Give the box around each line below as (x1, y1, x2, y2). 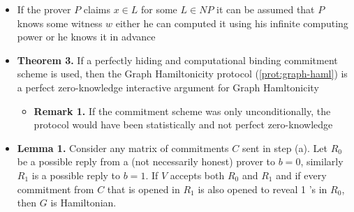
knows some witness (17, 15, 103, 30)
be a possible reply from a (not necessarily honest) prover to (17, 154, 276, 169)
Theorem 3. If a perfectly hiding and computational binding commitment (17, 52, 338, 67)
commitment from (17, 181, 94, 196)
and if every (276, 167, 327, 182)
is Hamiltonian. (50, 195, 117, 210)
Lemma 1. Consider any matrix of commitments (17, 140, 229, 155)
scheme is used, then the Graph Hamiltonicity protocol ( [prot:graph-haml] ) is (17, 66, 348, 81)
